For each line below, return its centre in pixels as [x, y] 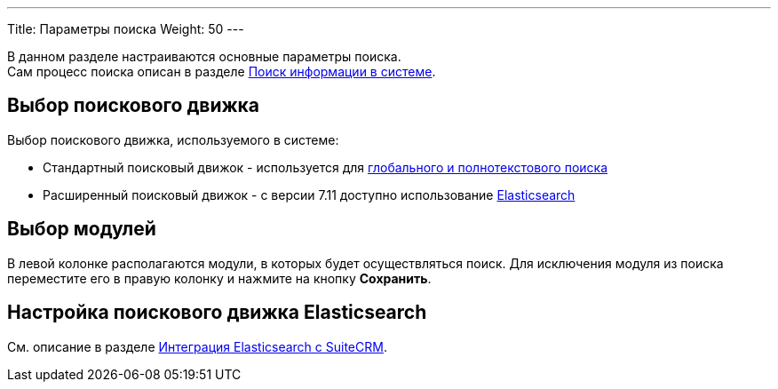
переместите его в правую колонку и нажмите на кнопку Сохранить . [219, 278]
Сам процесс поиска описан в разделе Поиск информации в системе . [222, 71]
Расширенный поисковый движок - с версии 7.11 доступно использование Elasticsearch [309, 194]
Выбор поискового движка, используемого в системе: [173, 139]
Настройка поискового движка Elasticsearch [217, 313]
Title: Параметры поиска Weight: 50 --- [126, 29]
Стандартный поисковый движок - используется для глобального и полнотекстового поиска [325, 167]
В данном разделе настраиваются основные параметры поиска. [204, 56]
